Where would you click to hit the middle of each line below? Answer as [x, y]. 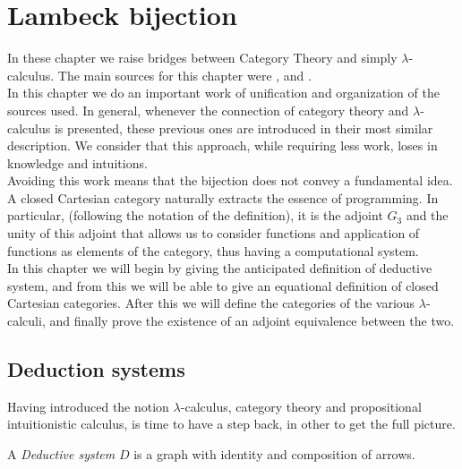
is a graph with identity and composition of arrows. [274, 454]
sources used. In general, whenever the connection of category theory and [208, 110]
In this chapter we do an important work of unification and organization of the [223, 93]
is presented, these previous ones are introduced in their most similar [244, 128]
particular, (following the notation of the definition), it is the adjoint [195, 215]
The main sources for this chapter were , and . [184, 75]
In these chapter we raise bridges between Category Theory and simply [202, 58]
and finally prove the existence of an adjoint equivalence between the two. [252, 321]
